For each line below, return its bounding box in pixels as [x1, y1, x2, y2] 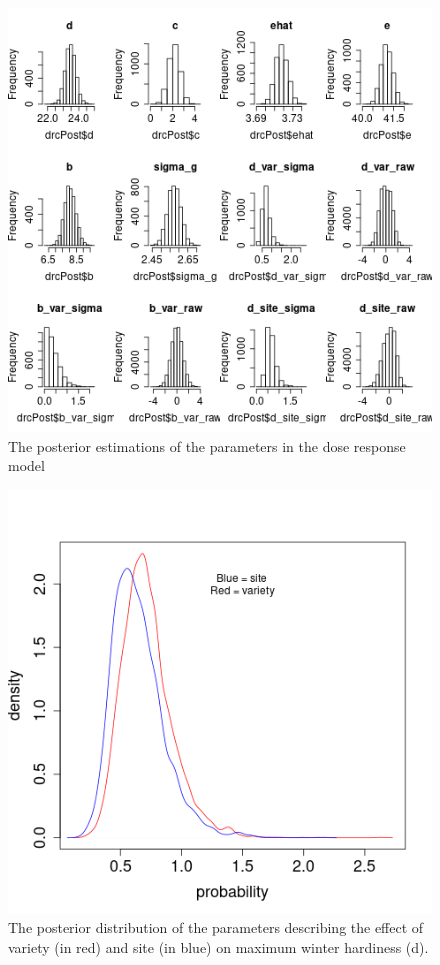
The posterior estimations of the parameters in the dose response [8, 435, 406, 456]
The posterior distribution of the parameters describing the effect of [8, 917, 424, 938]
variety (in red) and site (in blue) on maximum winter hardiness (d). [8, 936, 429, 957]
